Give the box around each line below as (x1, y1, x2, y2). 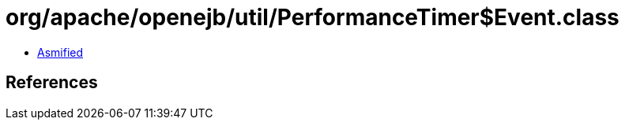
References (6, 72, 98, 93)
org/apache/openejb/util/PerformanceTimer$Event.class (6, 4, 619, 31)
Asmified (37, 45, 84, 59)
